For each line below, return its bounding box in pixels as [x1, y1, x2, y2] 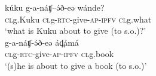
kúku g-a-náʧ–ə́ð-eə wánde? [5, 1, 105, 13]
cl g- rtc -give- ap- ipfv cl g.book [5, 47, 114, 60]
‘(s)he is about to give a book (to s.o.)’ [5, 59, 147, 71]
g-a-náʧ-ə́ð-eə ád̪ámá [5, 36, 79, 48]
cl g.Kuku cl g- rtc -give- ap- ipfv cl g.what [5, 12, 152, 25]
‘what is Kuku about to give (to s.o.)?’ [5, 24, 146, 37]
